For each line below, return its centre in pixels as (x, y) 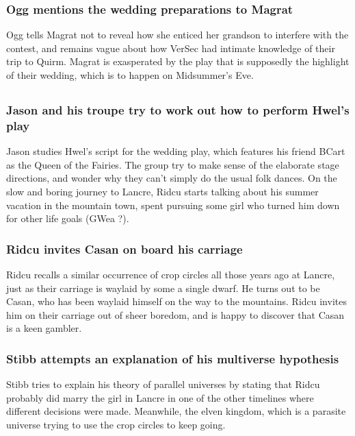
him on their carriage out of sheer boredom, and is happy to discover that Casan (175, 314)
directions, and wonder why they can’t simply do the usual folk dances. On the (172, 178)
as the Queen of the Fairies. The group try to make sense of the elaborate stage (173, 164)
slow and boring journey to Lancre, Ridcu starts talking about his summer (162, 191)
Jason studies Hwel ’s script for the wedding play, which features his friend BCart (176, 151)
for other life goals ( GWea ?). (68, 218)
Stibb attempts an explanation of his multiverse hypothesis (173, 358)
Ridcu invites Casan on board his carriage (124, 249)
